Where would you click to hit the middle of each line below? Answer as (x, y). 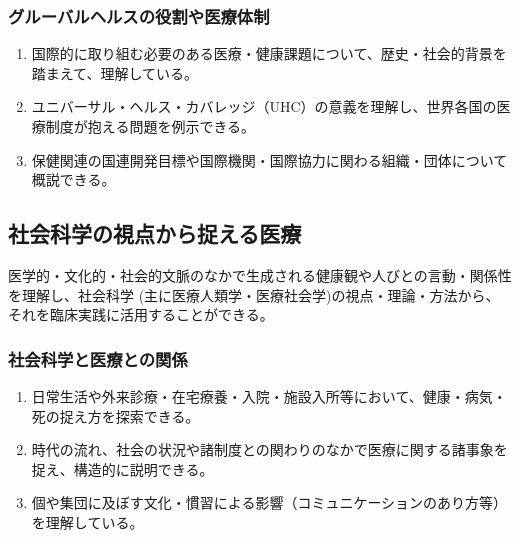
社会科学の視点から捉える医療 (155, 233)
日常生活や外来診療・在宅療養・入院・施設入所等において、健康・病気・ (269, 395)
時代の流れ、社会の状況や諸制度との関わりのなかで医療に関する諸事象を (269, 449)
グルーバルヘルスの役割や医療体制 (139, 15)
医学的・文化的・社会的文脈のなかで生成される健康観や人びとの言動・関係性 (260, 274)
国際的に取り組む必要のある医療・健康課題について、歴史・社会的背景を (269, 53)
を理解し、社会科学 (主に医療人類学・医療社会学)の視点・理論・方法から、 (254, 294)
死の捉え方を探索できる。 (115, 415)
